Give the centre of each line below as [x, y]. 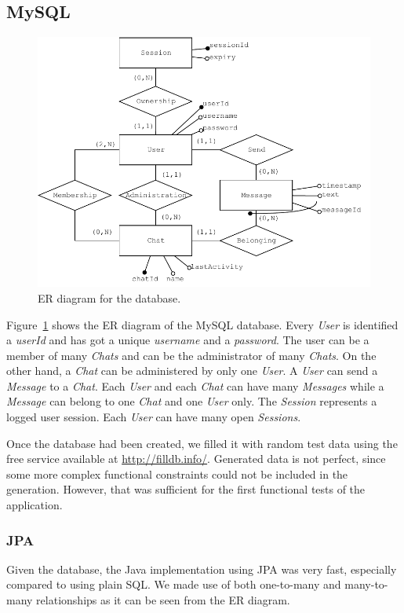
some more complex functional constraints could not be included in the [177, 474]
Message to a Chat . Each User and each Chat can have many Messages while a [195, 385]
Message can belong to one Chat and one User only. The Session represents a [192, 401]
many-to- [366, 584]
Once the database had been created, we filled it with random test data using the [202, 443]
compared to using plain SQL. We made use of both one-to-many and [174, 584]
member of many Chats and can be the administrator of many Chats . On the [191, 355]
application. [35, 505]
